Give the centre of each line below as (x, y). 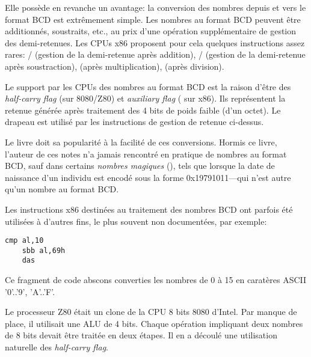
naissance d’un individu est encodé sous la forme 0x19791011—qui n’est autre (148, 177)
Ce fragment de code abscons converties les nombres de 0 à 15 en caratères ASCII (156, 280)
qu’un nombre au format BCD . (62, 189)
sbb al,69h (44, 250)
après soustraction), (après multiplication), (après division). (115, 66)
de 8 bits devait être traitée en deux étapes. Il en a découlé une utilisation (141, 335)
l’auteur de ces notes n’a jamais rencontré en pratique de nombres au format (146, 154)
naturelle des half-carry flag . (57, 347)
